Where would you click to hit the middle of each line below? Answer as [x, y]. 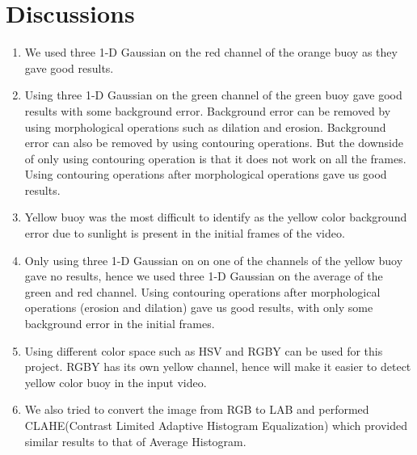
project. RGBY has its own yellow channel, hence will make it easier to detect [218, 367]
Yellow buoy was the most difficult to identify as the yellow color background [216, 217]
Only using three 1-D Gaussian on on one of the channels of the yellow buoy [214, 260]
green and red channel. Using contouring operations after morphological [202, 291]
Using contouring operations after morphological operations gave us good [206, 174]
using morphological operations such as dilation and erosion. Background [205, 126]
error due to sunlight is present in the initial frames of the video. [185, 233]
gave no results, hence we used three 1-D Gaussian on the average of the [204, 276]
